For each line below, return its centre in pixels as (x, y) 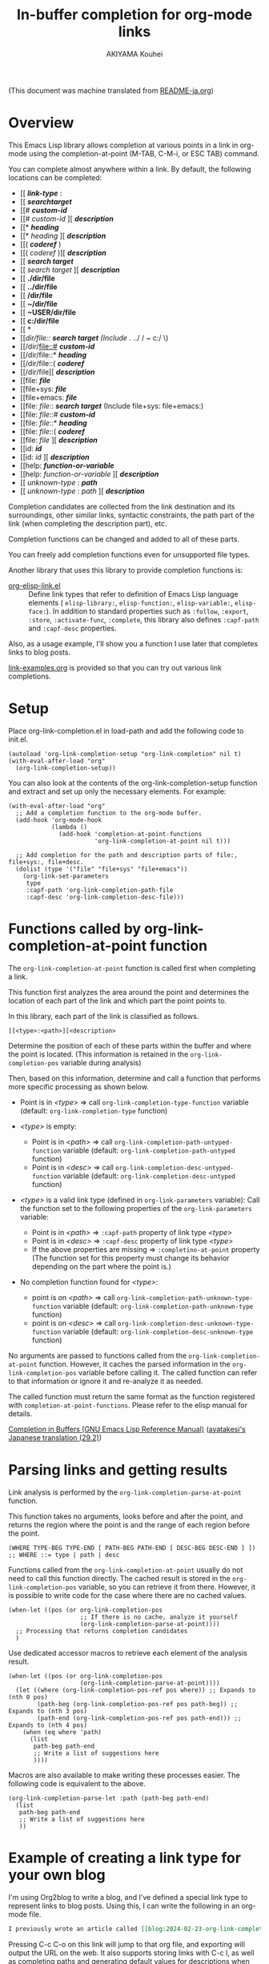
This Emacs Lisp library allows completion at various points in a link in (123, 145)
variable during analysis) (101, 1062)
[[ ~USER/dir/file (48, 312)
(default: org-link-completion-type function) (94, 1110)
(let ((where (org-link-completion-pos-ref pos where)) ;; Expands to (136, 1690)
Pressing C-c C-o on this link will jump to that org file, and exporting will (127, 1944)
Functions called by (75, 929)
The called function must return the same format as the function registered (132, 1396)
